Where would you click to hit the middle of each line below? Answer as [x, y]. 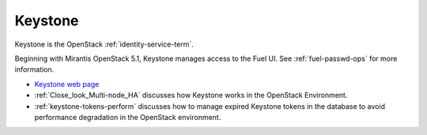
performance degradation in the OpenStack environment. [128, 117]
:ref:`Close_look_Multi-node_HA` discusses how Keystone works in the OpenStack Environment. [191, 96]
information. [34, 69]
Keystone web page [67, 84]
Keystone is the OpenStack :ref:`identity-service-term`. [104, 44]
